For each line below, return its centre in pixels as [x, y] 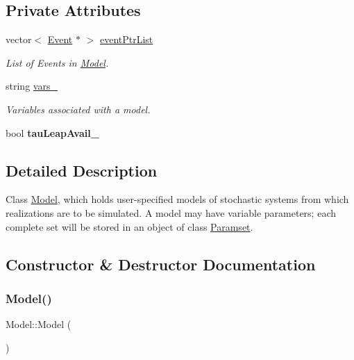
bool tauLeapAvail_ [52, 132]
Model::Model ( [39, 324]
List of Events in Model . [57, 62]
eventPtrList [126, 39]
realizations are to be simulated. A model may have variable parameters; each [171, 212]
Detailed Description [82, 170]
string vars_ [32, 86]
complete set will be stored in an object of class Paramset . [129, 226]
